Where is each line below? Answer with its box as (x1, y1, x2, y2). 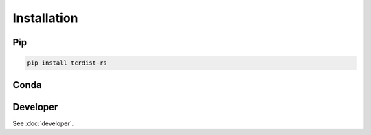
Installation (12, 10, 78, 25)
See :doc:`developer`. (12, 119, 74, 127)
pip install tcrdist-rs (27, 59, 108, 67)
